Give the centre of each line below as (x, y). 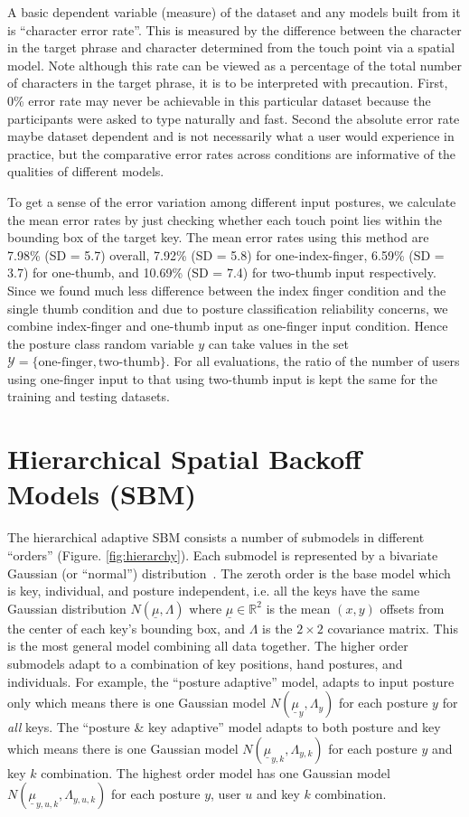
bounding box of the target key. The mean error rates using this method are (218, 237)
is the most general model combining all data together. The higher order (208, 646)
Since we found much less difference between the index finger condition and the (227, 290)
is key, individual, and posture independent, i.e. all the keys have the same (214, 591)
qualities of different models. (86, 171)
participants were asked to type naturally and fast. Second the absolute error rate (234, 118)
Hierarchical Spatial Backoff (185, 459)
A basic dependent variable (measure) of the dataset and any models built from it (234, 12)
